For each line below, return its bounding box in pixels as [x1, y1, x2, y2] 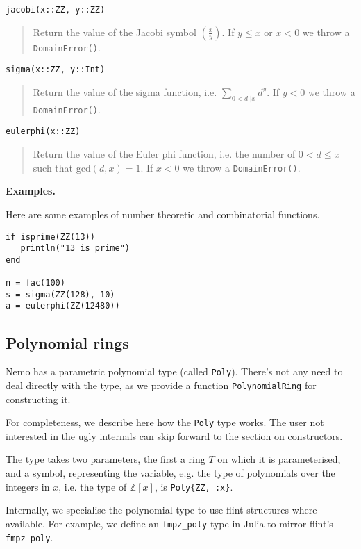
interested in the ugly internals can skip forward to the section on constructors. [6, 428, 343, 443]
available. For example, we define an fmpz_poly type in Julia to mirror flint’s [6, 516, 333, 530]
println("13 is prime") [20, 243, 130, 254]
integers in [6, 479, 50, 493]
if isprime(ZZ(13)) [6, 231, 95, 242]
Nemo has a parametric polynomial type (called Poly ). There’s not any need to [6, 364, 343, 379]
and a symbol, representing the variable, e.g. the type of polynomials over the [6, 466, 335, 480]
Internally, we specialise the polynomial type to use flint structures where [6, 502, 317, 517]
